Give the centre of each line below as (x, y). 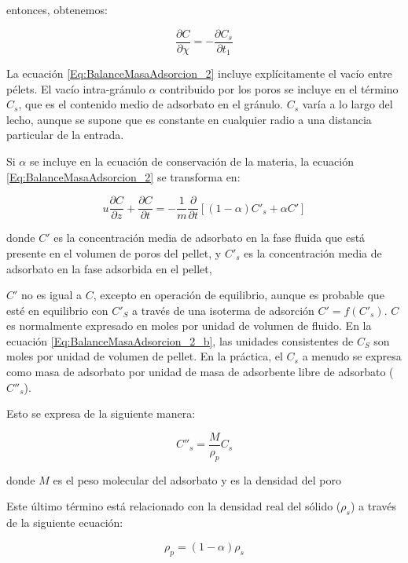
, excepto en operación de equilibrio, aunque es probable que (239, 295)
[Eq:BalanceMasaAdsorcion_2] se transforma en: (123, 176)
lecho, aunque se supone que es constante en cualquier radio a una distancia (189, 119)
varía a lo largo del (347, 104)
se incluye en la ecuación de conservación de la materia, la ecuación (191, 161)
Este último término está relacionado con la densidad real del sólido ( (174, 506)
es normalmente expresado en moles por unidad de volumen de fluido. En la (189, 325)
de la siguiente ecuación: (65, 523)
